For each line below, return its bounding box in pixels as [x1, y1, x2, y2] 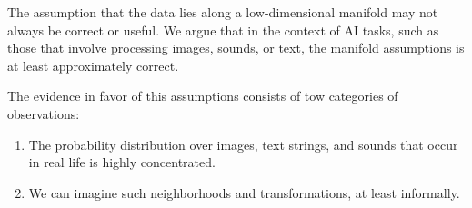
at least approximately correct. [7, 55, 179, 74]
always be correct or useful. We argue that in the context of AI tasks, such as [7, 20, 439, 39]
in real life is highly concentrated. [28, 153, 216, 172]
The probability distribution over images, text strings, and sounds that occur [28, 134, 458, 154]
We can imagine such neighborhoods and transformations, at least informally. [28, 183, 460, 202]
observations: [7, 104, 80, 123]
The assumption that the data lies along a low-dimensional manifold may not [7, 3, 438, 21]
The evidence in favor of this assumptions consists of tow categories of [7, 86, 398, 105]
